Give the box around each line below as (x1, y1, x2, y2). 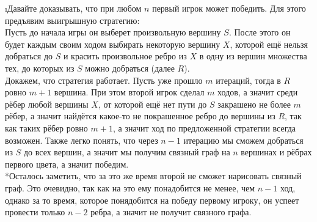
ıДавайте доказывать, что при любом (5, 2, 142, 14)
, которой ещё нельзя (230, 37, 308, 50)
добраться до (5, 50, 53, 62)
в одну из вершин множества (199, 50, 307, 62)
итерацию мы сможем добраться (183, 133, 304, 146)
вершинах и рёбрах (241, 146, 312, 158)
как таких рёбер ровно (5, 121, 88, 134)
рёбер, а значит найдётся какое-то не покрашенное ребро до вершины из (5, 109, 275, 122)
